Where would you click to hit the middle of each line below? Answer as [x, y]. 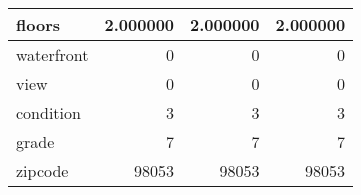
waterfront [52, 54]
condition [48, 112]
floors [38, 24]
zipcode [42, 170]
